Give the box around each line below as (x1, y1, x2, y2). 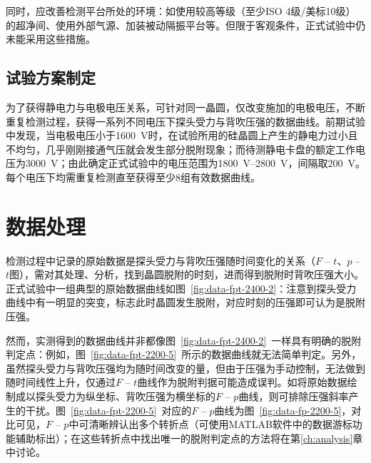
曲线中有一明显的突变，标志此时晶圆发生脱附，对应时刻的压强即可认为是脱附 (6, 295, 365, 310)
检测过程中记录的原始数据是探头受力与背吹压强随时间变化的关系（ (6, 253, 315, 268)
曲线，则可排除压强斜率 (238, 389, 349, 404)
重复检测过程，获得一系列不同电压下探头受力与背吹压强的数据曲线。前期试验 (6, 113, 365, 128)
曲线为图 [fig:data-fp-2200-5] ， (214, 402, 352, 417)
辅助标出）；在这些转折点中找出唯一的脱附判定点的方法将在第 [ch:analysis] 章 (15, 430, 363, 445)
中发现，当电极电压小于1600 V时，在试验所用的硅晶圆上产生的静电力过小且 (6, 128, 358, 143)
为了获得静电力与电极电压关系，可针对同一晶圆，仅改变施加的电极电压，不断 (6, 99, 365, 114)
